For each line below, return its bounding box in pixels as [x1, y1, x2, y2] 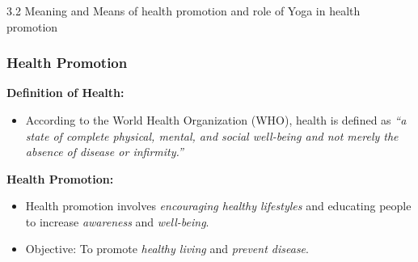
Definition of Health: [6, 84, 125, 101]
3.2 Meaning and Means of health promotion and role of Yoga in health [6, 2, 361, 19]
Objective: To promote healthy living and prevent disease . [25, 240, 309, 257]
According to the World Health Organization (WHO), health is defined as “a [25, 111, 407, 128]
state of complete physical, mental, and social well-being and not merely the [25, 127, 399, 144]
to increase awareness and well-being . [25, 213, 209, 230]
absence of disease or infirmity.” [25, 143, 184, 160]
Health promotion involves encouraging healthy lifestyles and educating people [25, 197, 412, 214]
